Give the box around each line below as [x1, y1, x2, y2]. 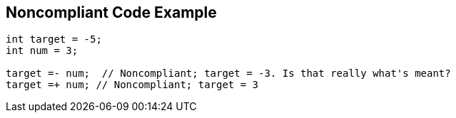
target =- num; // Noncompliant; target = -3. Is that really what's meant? [6, 68, 451, 80]
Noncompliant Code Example [6, 4, 217, 21]
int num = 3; [6, 45, 78, 57]
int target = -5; [6, 33, 102, 45]
